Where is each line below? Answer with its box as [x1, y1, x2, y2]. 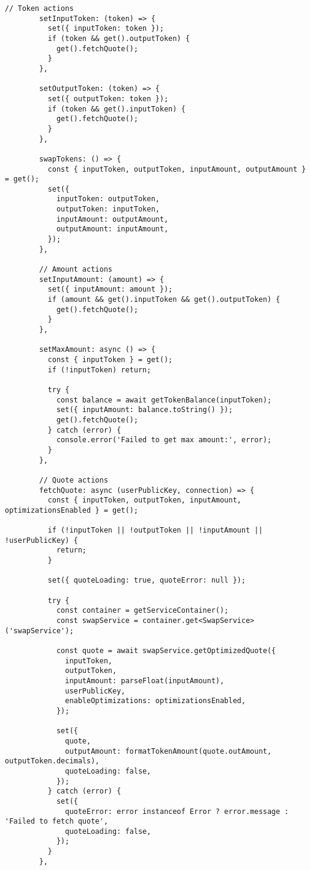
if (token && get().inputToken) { [47, 104, 186, 113]
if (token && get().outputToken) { [47, 34, 190, 43]
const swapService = [56, 616, 138, 625]
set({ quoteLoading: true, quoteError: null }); [47, 576, 246, 585]
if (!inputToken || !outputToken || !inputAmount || [47, 526, 263, 535]
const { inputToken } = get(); [47, 355, 173, 364]
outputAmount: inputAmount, [56, 225, 169, 234]
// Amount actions [39, 265, 112, 274]
